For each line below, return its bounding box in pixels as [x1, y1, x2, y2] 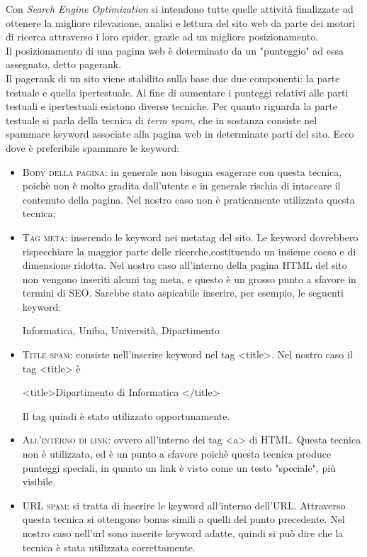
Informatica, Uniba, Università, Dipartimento [22, 323, 220, 338]
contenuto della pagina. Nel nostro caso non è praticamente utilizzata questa [22, 192, 355, 206]
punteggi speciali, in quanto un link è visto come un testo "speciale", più [22, 460, 336, 475]
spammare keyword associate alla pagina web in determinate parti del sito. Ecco [6, 126, 354, 141]
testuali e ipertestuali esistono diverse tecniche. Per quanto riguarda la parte [6, 99, 337, 114]
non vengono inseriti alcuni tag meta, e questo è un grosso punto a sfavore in [22, 271, 356, 286]
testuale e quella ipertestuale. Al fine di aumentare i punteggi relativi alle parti [6, 84, 349, 99]
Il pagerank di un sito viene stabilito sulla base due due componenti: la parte [6, 70, 340, 85]
